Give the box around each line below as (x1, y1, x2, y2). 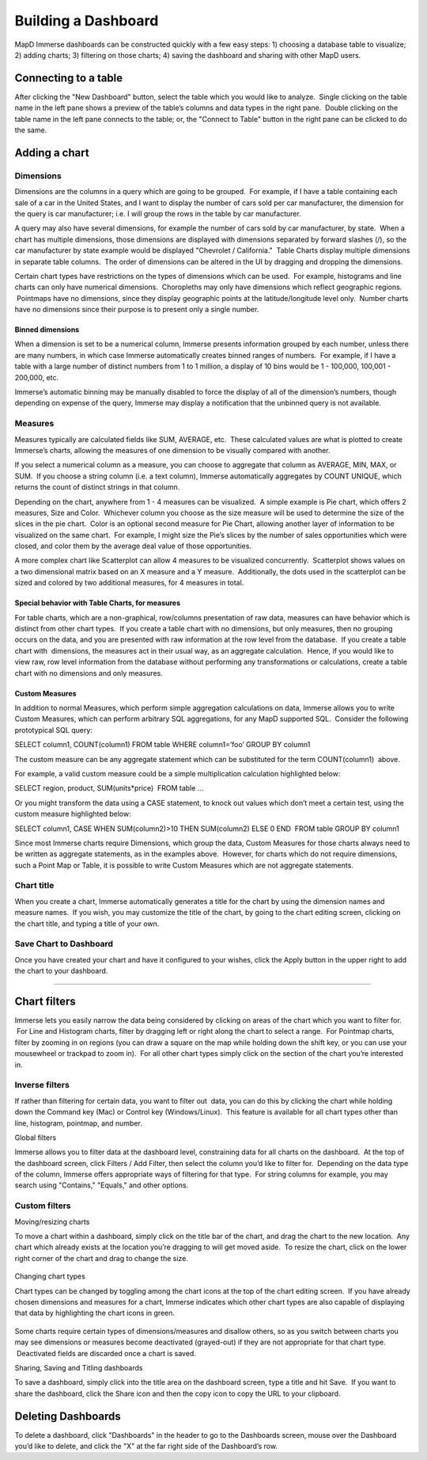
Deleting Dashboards (14, 1409, 122, 1423)
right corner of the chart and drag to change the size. (14, 1253, 189, 1263)
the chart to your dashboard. (14, 966, 108, 976)
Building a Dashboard (14, 12, 159, 29)
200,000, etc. (14, 372, 59, 382)
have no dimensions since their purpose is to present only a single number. (14, 305, 259, 314)
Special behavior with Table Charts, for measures (14, 598, 181, 608)
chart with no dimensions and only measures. (14, 668, 164, 677)
